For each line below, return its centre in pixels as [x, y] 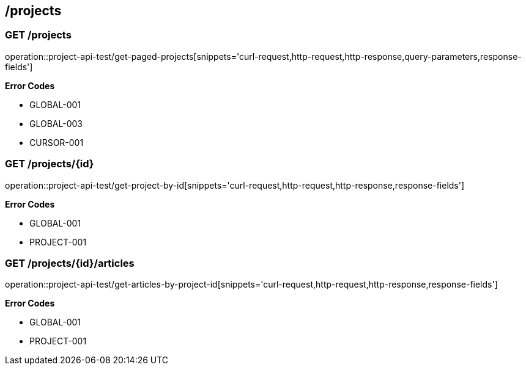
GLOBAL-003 [56, 123]
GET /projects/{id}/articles [70, 263]
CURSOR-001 [57, 142]
